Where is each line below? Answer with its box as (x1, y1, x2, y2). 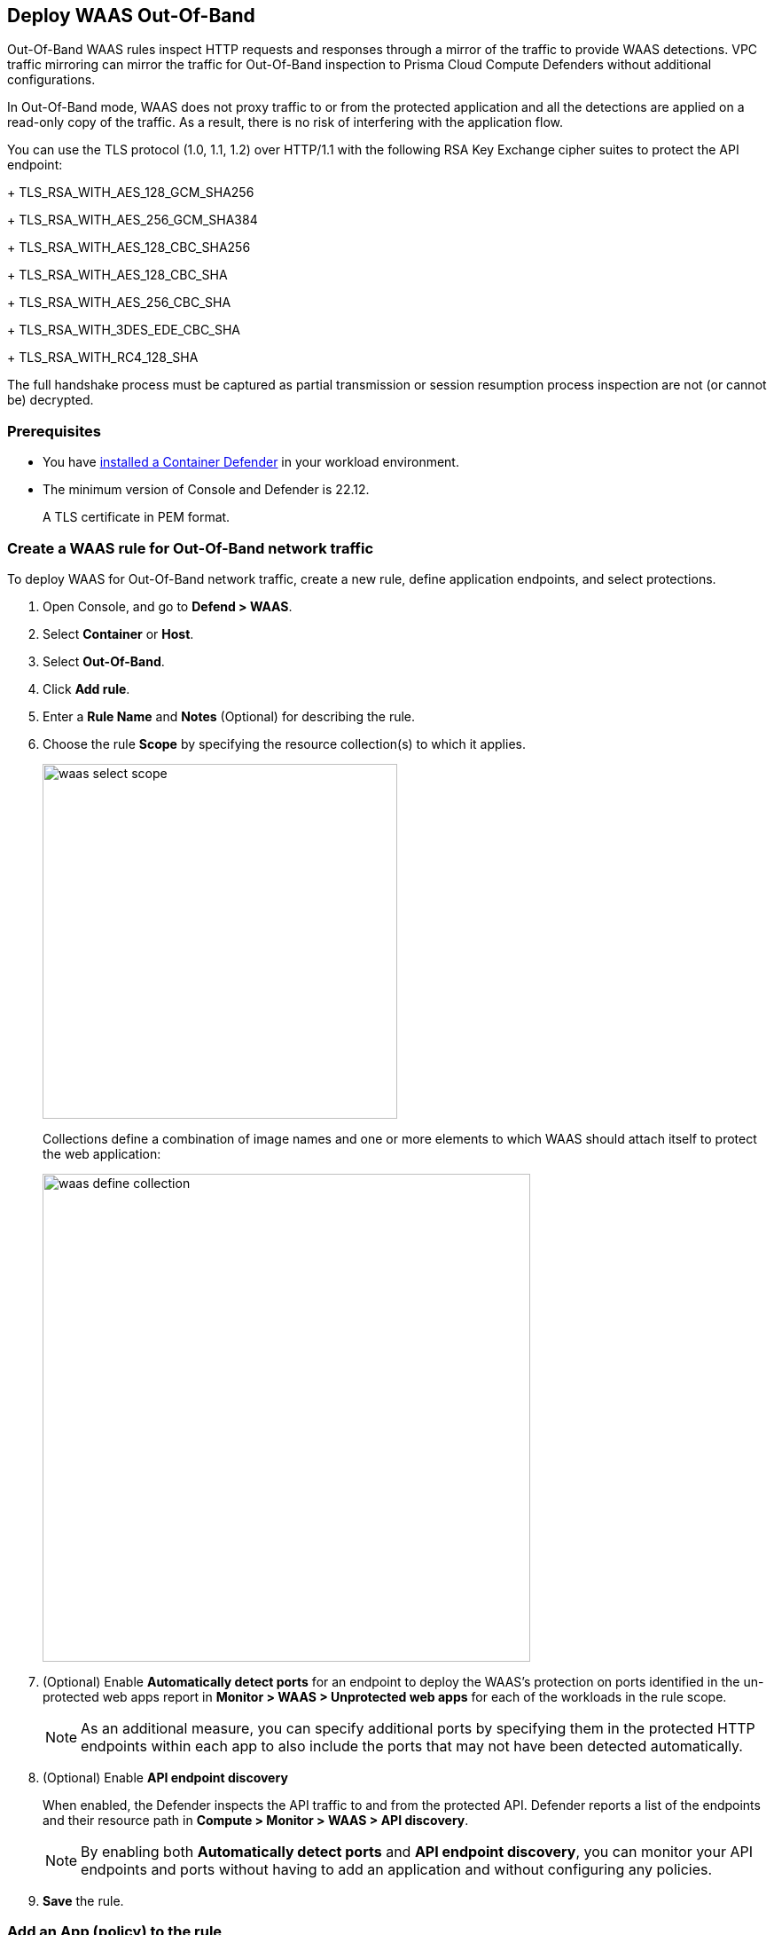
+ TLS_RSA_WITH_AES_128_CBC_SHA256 (7, 240, 251, 256)
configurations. (7, 72, 96, 88)
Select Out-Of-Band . (43, 653, 165, 669)
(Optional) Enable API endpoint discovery (43, 1769, 288, 1785)
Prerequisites (7, 421, 101, 440)
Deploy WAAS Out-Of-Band (7, 4, 255, 27)
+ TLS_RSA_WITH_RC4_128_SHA (7, 350, 199, 366)
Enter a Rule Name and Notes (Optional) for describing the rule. (43, 708, 416, 724)
